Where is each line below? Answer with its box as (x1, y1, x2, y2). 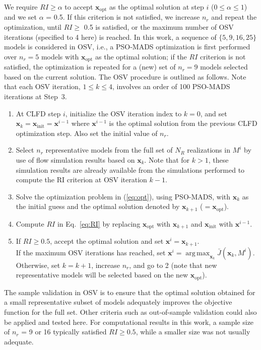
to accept (64, 2, 93, 12)
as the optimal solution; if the (95, 51, 187, 61)
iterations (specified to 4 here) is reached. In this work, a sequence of (4, 31, 217, 42)
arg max (185, 249, 210, 257)
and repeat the (211, 12, 257, 22)
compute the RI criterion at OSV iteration (16, 174, 147, 185)
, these (208, 155, 229, 165)
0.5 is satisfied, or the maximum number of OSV (84, 22, 234, 32)
